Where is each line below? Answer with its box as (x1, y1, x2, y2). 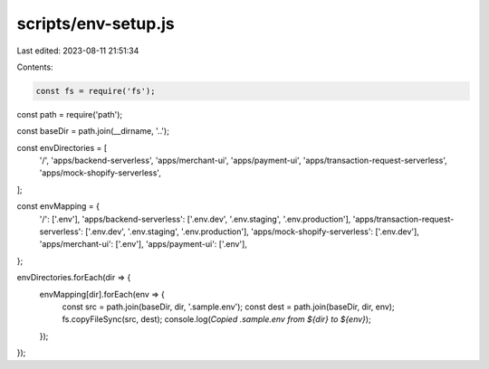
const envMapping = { (16, 201, 100, 212)
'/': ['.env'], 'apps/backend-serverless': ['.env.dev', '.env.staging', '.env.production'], (39, 213, 351, 224)
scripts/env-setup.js (16, 14, 176, 33)
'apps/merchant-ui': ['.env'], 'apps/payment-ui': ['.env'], (39, 239, 248, 250)
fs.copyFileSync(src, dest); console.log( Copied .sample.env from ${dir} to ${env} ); (62, 314, 371, 325)
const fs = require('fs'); (35, 86, 156, 96)
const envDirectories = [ (16, 142, 108, 153)
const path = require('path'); (16, 109, 123, 119)
